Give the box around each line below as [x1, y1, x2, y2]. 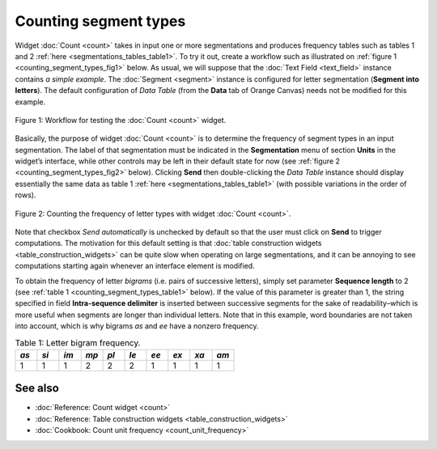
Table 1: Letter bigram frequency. [15, 337, 141, 348]
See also [15, 381, 60, 396]
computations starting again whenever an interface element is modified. [15, 261, 255, 271]
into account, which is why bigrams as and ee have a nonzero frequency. [15, 321, 259, 331]
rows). [15, 190, 36, 200]
